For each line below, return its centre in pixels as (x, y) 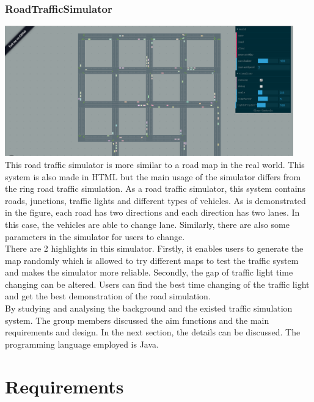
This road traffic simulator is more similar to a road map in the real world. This (155, 164)
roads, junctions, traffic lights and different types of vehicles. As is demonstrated (155, 200)
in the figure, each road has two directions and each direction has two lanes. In (152, 212)
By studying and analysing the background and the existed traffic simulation (149, 308)
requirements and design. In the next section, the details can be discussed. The (153, 332)
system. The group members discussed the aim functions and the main (137, 320)
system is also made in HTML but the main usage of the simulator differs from (153, 176)
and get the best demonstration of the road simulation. (108, 296)
